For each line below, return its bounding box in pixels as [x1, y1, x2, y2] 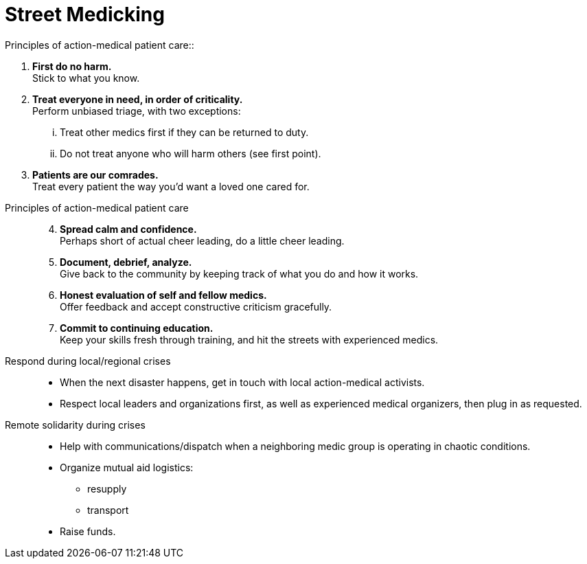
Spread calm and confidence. [60, 223, 197, 235]
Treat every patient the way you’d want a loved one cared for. [32, 180, 310, 192]
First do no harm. [32, 60, 112, 72]
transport [87, 504, 129, 516]
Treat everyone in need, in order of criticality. [32, 93, 243, 105]
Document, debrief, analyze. [60, 256, 192, 268]
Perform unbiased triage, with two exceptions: [32, 104, 241, 117]
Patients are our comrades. [32, 168, 159, 181]
